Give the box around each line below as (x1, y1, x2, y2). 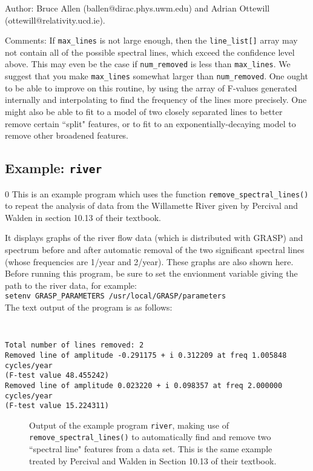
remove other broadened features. (5, 129, 129, 142)
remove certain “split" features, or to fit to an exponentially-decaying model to (5, 117, 296, 130)
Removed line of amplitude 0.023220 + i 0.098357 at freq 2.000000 (5, 381, 283, 390)
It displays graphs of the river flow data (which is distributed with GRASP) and (5, 231, 303, 244)
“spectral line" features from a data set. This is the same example (29, 443, 272, 455)
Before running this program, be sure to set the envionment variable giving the (5, 267, 298, 280)
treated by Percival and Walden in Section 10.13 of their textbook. (29, 454, 277, 467)
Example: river (5, 159, 102, 177)
